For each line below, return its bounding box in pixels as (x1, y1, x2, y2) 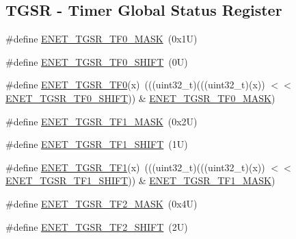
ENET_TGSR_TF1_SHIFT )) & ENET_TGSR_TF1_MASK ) (5, 173, 275, 188)
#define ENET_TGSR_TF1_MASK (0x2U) (5, 114, 198, 128)
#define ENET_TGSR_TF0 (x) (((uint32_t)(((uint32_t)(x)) (5, 77, 265, 92)
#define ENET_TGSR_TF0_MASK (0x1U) (5, 32, 198, 46)
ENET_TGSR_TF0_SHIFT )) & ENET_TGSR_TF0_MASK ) (5, 90, 275, 105)
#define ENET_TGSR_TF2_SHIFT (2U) (5, 219, 188, 234)
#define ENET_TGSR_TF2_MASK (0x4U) (5, 196, 198, 210)
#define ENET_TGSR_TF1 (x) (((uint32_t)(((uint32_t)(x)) (5, 160, 265, 174)
